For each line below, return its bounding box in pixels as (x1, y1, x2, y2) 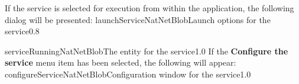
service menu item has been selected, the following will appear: (5, 56, 236, 69)
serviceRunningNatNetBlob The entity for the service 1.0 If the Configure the (5, 44, 288, 57)
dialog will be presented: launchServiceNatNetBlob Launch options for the (5, 13, 271, 25)
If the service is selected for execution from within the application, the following (5, 2, 294, 14)
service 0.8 (5, 25, 40, 37)
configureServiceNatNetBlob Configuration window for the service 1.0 (5, 67, 251, 80)
